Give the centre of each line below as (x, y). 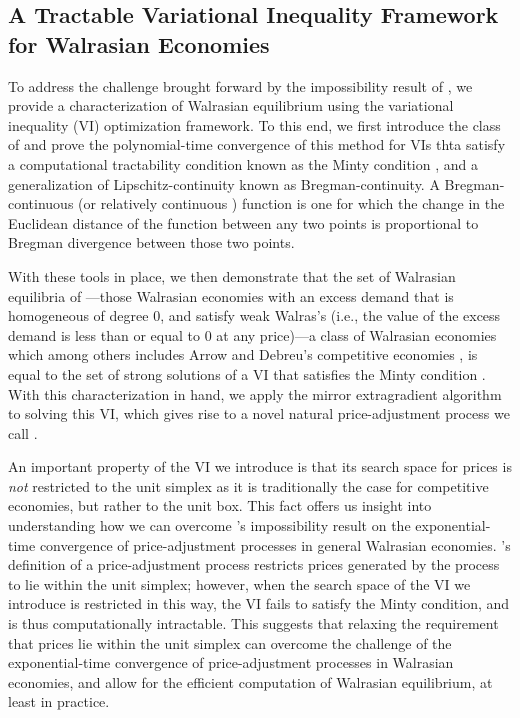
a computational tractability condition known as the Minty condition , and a (243, 163)
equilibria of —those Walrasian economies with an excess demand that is (231, 295)
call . (23, 432)
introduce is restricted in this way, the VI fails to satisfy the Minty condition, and (259, 603)
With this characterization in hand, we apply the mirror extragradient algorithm (255, 393)
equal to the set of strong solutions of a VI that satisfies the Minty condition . (247, 373)
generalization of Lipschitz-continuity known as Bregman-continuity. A (224, 183)
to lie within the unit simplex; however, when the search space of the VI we (239, 583)
